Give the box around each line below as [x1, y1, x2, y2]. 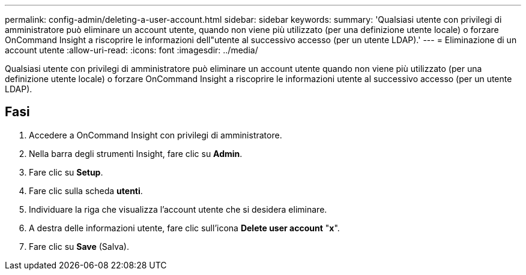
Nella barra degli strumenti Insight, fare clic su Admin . [29, 148, 243, 159]
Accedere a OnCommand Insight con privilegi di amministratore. [29, 129, 282, 140]
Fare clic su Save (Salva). [29, 241, 129, 252]
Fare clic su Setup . [29, 167, 103, 177]
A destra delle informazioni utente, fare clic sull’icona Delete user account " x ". [29, 222, 340, 233]
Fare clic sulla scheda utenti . [29, 185, 143, 196]
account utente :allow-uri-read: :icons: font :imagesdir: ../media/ [5, 45, 258, 55]
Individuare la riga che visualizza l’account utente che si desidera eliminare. [29, 204, 327, 214]
